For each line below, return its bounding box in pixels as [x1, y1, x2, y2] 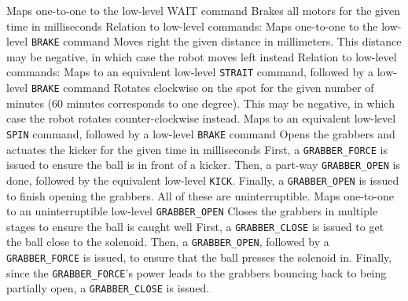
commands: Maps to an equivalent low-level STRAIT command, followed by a [6, 64, 373, 80]
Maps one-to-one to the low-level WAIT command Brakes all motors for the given [6, 2, 400, 18]
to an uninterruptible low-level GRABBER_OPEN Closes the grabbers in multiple [6, 203, 378, 219]
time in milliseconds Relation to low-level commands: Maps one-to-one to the [6, 17, 378, 34]
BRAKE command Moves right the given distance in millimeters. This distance [31, 33, 402, 50]
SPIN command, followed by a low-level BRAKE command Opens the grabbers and [6, 125, 395, 141]
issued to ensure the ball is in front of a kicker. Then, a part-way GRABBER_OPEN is [6, 156, 400, 173]
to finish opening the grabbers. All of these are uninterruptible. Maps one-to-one [6, 187, 394, 204]
